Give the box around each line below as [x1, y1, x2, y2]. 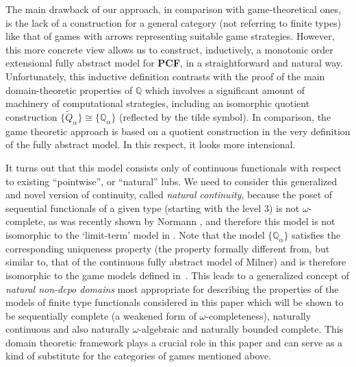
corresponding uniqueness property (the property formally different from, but [5, 241, 330, 255]
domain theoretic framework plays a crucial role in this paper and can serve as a [5, 335, 343, 349]
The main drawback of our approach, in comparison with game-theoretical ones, [5, 2, 341, 16]
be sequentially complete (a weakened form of [5, 308, 196, 322]
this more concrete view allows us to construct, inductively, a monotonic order [5, 42, 333, 56]
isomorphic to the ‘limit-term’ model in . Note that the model [5, 227, 265, 241]
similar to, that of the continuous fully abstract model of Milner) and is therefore [5, 254, 346, 269]
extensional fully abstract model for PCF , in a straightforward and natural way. [5, 56, 343, 70]
